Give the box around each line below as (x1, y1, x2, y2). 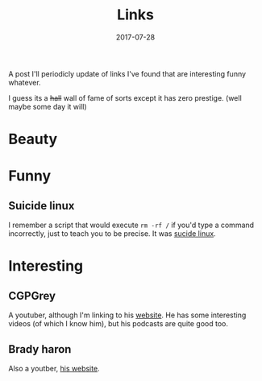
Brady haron (8, 342, 72, 356)
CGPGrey (8, 288, 56, 303)
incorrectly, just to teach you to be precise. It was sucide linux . (8, 229, 216, 238)
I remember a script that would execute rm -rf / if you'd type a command (8, 220, 255, 230)
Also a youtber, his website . (8, 363, 100, 373)
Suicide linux (8, 199, 75, 213)
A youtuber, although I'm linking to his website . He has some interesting (8, 310, 247, 320)
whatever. (8, 77, 42, 87)
